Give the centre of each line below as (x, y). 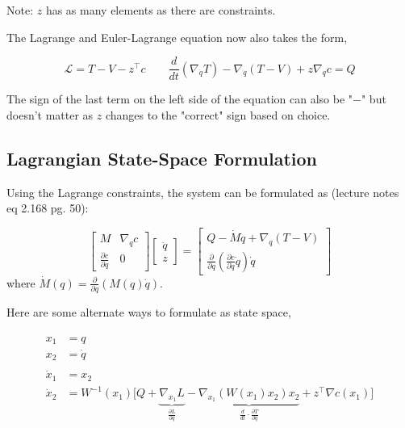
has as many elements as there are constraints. (161, 10)
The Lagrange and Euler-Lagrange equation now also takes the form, (177, 37)
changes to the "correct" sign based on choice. (218, 114)
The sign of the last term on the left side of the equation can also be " (180, 99)
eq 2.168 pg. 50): (48, 208)
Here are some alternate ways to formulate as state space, (149, 312)
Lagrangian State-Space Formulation (162, 158)
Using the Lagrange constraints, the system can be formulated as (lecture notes (203, 192)
